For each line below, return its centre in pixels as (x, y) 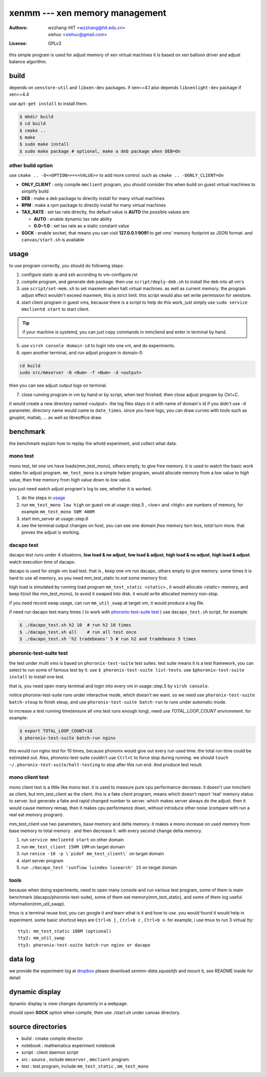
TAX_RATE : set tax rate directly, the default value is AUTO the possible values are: (106, 212)
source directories (38, 1027)
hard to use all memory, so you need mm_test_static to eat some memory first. (89, 578)
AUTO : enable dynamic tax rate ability (73, 219)
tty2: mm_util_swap (41, 938)
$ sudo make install (44, 144)
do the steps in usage (43, 498)
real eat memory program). (36, 815)
